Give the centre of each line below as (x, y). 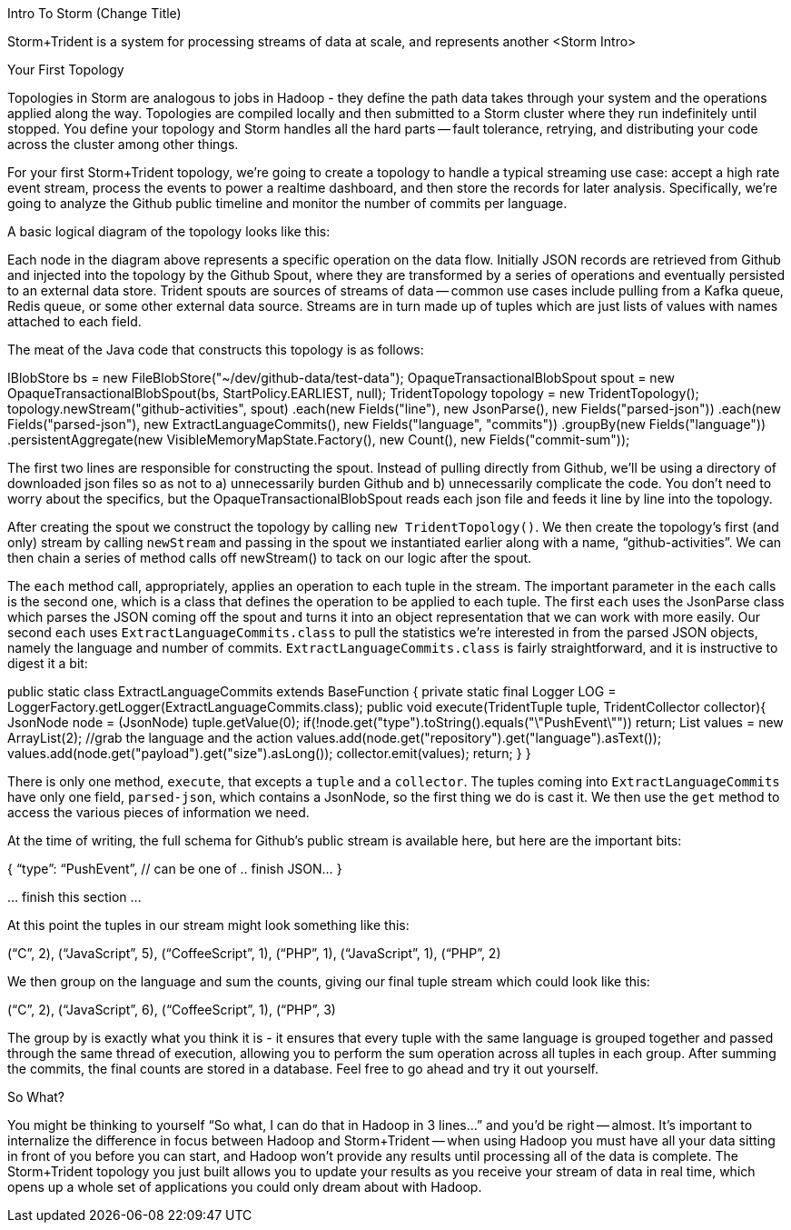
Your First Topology (66, 70)
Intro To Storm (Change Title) (94, 13)
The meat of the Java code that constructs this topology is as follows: (216, 350)
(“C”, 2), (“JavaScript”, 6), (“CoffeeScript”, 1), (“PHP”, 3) (172, 1010)
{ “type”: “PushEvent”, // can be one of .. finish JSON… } (175, 869)
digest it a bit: (48, 663)
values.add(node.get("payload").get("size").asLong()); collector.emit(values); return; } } (269, 753)
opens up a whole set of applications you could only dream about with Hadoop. (245, 1187)
